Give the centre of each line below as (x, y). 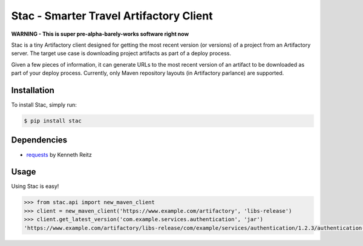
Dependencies (39, 140)
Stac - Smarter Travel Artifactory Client (112, 16)
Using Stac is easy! (35, 186)
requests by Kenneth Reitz (59, 155)
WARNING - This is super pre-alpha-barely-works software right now (100, 34)
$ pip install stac (53, 121)
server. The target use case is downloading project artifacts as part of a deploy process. (121, 53)
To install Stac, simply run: (44, 105)
